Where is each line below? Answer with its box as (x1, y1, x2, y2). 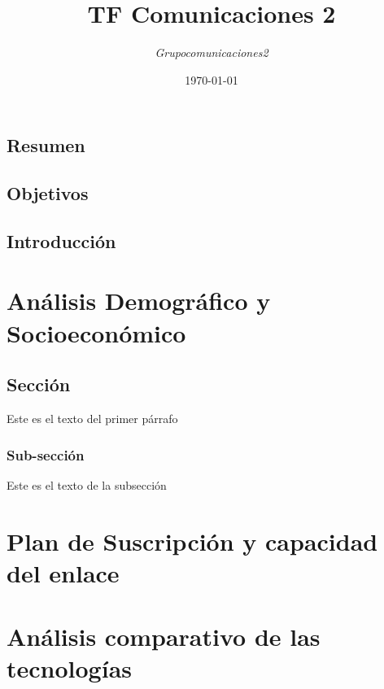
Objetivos (7, 181, 89, 206)
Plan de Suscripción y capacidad (7, 524, 378, 557)
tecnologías (7, 652, 133, 685)
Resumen (7, 133, 85, 158)
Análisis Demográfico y (7, 284, 271, 317)
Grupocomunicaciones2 (155, 44, 268, 61)
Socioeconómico (7, 316, 186, 349)
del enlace (7, 556, 120, 589)
